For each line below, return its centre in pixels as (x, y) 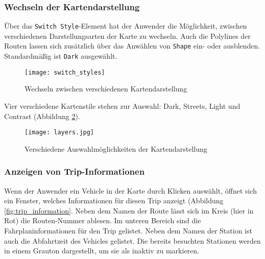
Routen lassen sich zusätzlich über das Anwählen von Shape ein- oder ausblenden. (132, 46)
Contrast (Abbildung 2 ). (42, 116)
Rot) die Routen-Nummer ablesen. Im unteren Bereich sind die (103, 220)
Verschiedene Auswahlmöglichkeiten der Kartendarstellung (116, 148)
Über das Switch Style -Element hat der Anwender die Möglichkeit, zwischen (126, 26)
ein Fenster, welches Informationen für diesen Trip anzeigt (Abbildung (114, 201)
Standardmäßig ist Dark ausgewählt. (61, 56)
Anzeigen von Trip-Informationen (75, 171)
